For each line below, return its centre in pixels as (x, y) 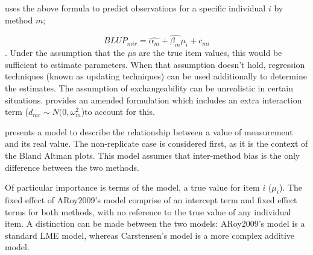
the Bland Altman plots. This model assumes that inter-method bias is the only (153, 155)
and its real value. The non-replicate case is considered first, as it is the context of (156, 143)
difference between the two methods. (72, 167)
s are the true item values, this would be (207, 53)
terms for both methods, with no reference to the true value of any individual (148, 211)
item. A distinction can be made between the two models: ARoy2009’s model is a (155, 223)
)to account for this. (118, 112)
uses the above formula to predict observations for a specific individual (135, 8)
